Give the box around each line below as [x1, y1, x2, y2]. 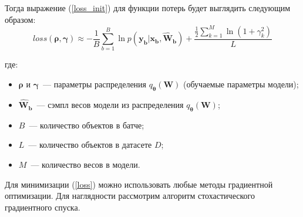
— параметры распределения [43, 78, 147, 90]
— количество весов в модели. [31, 158, 140, 171]
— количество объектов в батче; [29, 118, 144, 131]
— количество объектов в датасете [28, 138, 152, 151]
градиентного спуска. [5, 201, 80, 213]
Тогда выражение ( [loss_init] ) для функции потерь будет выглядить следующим [5, 2, 291, 13]
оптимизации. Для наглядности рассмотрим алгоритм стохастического [5, 189, 255, 202]
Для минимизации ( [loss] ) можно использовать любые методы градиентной [5, 178, 273, 190]
